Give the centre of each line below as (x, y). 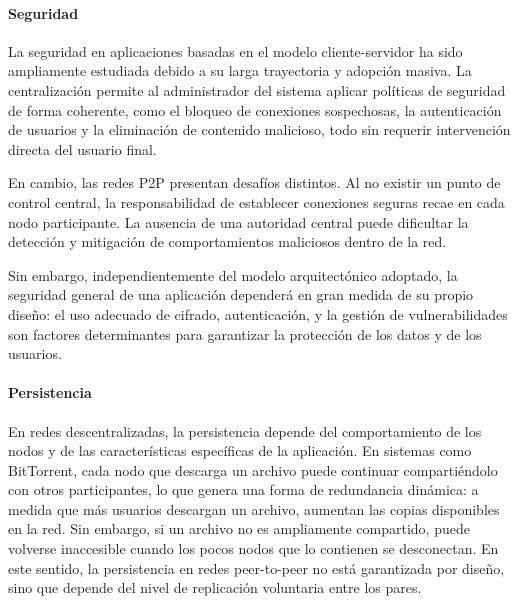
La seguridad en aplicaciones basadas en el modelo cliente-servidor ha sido (235, 50)
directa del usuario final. (82, 148)
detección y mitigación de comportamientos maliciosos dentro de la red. (227, 241)
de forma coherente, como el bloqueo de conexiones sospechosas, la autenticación (255, 109)
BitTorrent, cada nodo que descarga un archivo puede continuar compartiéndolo (253, 469)
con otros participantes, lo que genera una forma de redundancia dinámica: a (243, 489)
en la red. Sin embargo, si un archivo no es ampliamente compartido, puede (239, 528)
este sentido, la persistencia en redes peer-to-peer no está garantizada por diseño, (256, 567)
